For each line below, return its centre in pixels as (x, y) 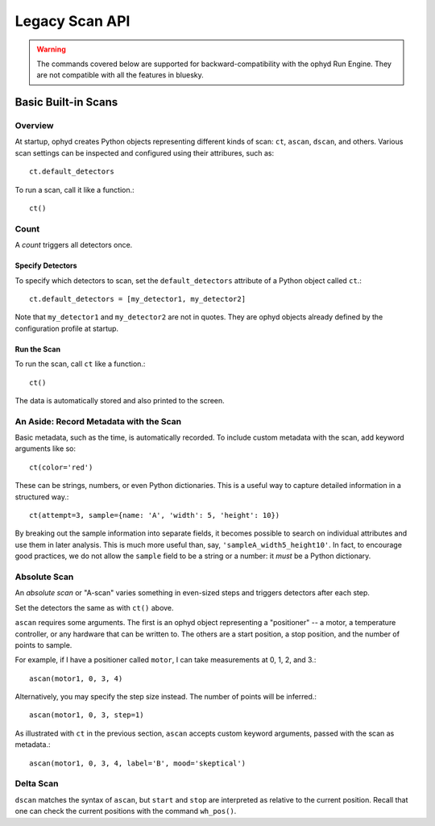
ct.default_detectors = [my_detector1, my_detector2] (137, 299)
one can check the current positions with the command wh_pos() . (126, 811)
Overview (34, 126)
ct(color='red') (61, 467)
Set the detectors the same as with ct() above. (94, 607)
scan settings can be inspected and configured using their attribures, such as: (144, 152)
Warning (51, 49)
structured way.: (42, 497)
